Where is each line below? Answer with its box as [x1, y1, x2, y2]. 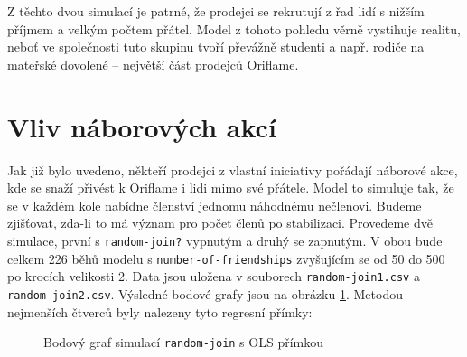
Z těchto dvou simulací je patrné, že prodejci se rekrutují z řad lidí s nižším [7, 2, 425, 20]
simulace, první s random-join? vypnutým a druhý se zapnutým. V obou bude [7, 230, 443, 249]
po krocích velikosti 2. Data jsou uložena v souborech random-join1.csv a [7, 267, 420, 286]
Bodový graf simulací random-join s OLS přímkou [43, 333, 323, 352]
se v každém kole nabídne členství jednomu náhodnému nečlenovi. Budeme [7, 195, 422, 214]
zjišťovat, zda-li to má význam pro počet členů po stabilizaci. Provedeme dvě [7, 213, 433, 232]
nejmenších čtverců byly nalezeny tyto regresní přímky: [7, 302, 313, 321]
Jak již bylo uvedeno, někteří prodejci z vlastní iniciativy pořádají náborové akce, [7, 160, 458, 179]
